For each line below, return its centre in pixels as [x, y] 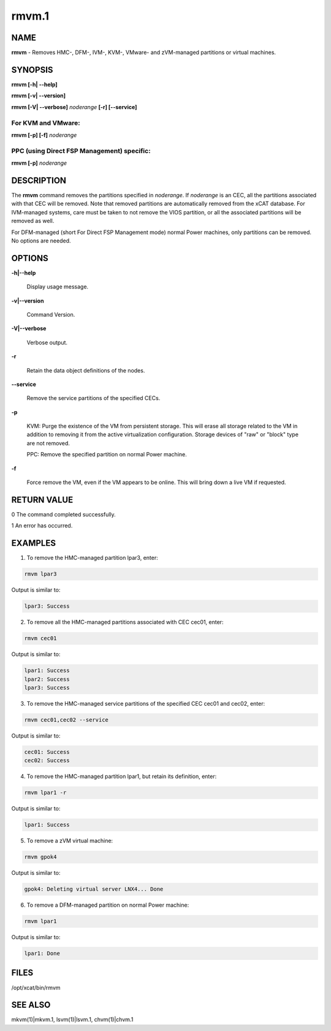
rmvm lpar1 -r [45, 793]
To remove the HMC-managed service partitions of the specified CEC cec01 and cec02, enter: [146, 703]
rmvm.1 [30, 16]
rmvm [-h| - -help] [34, 84]
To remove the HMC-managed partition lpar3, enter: [93, 558]
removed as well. [33, 221]
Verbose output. [47, 342]
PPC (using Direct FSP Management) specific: [81, 151]
